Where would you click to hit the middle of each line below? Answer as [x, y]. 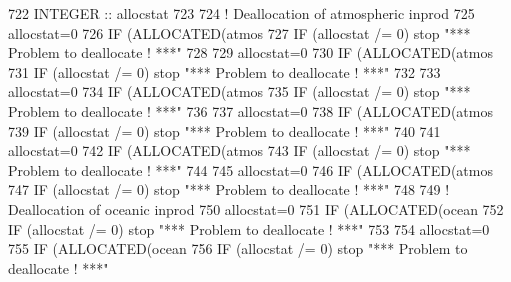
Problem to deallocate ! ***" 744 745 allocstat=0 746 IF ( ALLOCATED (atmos [250, 169]
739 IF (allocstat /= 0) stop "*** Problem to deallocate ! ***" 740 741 [224, 130]
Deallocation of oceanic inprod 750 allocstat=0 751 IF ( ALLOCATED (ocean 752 [256, 208]
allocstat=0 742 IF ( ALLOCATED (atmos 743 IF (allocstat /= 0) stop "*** [239, 150]
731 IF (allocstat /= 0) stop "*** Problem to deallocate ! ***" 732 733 [224, 71]
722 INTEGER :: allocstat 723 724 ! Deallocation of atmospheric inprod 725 [241, 13]
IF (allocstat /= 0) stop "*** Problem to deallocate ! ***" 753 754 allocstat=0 [249, 228]
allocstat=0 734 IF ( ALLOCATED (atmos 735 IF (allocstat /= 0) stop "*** [239, 91]
